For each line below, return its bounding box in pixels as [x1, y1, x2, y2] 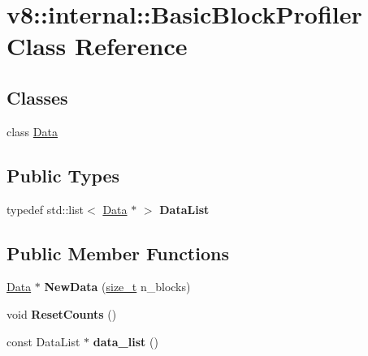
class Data [6, 122, 58, 139]
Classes [6, 84, 68, 109]
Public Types [6, 162, 120, 187]
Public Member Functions [6, 240, 229, 265]
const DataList [6, 332, 80, 350]
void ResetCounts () [6, 305, 117, 322]
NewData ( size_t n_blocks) [44, 278, 191, 295]
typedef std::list [6, 200, 84, 217]
